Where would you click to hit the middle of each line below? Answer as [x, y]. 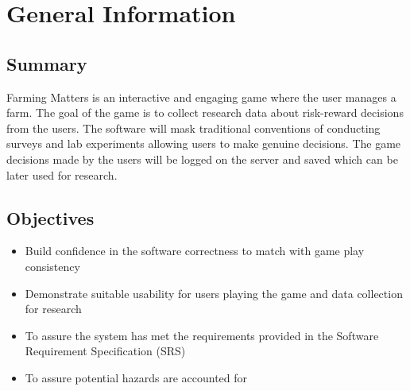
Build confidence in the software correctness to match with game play [195, 251]
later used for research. [62, 174]
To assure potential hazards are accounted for [136, 377]
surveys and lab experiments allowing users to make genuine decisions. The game [204, 143]
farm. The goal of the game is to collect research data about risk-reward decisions [205, 112]
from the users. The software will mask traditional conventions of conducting [193, 128]
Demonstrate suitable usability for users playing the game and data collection [214, 293]
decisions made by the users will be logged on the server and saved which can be [202, 159]
